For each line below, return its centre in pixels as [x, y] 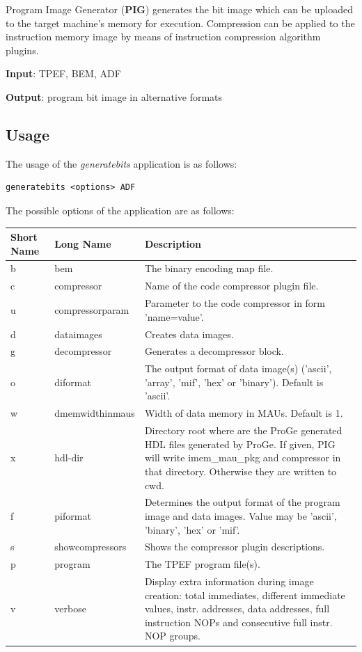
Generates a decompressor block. [214, 351]
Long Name [83, 243]
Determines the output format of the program [242, 502]
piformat [73, 515]
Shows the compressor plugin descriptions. [235, 547]
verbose [70, 609]
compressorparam [92, 309]
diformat [73, 382]
